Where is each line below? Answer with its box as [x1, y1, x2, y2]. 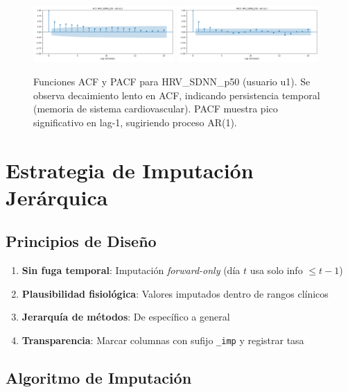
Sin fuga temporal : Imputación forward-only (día [21, 263, 241, 278]
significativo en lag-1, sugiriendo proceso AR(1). [33, 114, 237, 129]
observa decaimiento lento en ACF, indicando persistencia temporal [33, 87, 320, 102]
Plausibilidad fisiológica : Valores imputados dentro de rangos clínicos [21, 286, 329, 300]
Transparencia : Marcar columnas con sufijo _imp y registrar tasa [21, 332, 304, 347]
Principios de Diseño [6, 230, 157, 252]
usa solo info [250, 263, 303, 278]
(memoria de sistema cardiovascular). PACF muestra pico [33, 101, 278, 116]
